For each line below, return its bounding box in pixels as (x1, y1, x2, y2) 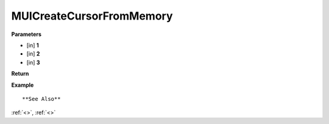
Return (11, 70, 29, 78)
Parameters (11, 31, 42, 38)
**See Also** (22, 95, 61, 102)
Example (11, 81, 34, 89)
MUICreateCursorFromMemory (11, 9, 173, 23)
